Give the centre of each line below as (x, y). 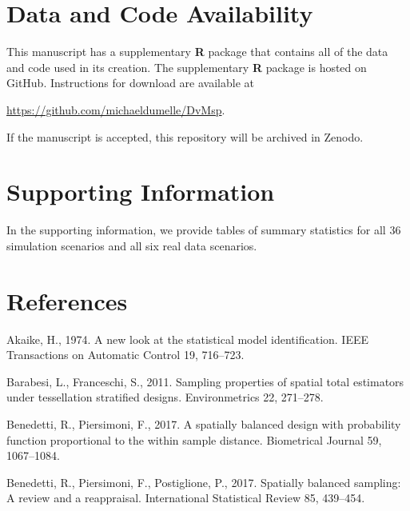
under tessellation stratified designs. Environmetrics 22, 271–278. (165, 397)
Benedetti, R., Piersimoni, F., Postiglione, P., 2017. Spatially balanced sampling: (204, 482)
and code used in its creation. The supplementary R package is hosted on (187, 67)
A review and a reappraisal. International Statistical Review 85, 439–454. (186, 498)
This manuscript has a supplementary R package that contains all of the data (197, 52)
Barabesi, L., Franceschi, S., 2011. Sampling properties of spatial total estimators (205, 381)
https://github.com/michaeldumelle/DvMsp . (116, 109)
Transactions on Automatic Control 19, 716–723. (125, 355)
